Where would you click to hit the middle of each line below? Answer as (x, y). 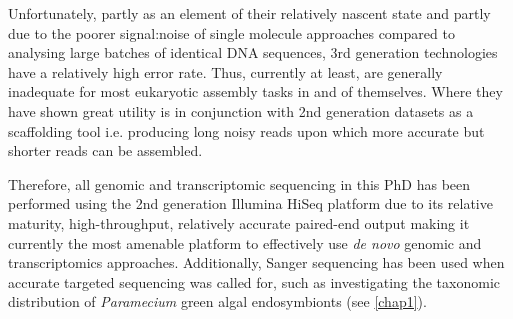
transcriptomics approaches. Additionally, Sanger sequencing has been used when (256, 262)
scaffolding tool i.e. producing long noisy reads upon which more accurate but (246, 130)
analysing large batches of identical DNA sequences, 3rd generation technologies (253, 52)
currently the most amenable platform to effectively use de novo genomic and (245, 242)
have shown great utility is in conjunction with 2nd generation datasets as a (241, 110)
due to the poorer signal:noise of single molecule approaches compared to (231, 32)
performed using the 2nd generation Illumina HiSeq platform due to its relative (250, 203)
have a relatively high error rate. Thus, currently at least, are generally (225, 71)
